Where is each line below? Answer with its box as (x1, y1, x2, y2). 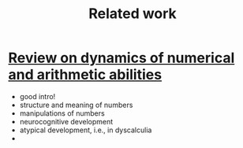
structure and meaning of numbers (19, 100, 133, 109)
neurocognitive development (19, 117, 114, 126)
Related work (88, 5, 178, 23)
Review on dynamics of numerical (8, 49, 235, 67)
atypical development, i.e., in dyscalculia (19, 125, 152, 135)
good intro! (19, 91, 56, 101)
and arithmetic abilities (8, 66, 163, 83)
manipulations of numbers (19, 108, 105, 118)
